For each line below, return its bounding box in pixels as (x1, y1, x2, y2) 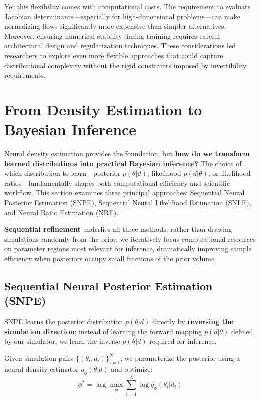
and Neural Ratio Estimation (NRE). (4, 207, 119, 217)
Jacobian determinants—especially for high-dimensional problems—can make (4, 11, 240, 21)
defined (231, 326, 253, 336)
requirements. (4, 70, 46, 80)
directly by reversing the (152, 316, 234, 327)
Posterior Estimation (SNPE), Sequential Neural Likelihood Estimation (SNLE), (4, 197, 251, 208)
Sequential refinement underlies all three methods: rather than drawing (4, 224, 232, 234)
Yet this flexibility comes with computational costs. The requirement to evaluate (4, 1, 251, 11)
